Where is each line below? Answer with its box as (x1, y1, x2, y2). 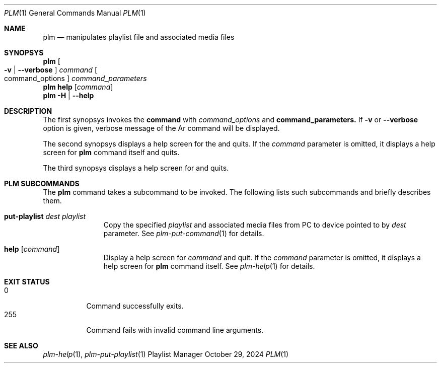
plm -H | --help (43, 91, 94, 100)
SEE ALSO (4, 341, 38, 350)
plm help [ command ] (43, 83, 113, 91)
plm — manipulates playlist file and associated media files (43, 33, 235, 41)
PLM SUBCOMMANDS (4, 179, 80, 188)
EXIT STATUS (4, 277, 50, 286)
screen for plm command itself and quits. (43, 148, 180, 157)
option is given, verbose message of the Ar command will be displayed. (43, 124, 280, 132)
